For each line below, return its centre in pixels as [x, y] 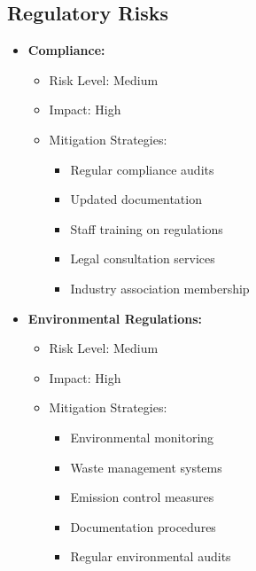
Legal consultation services [143, 258]
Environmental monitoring [142, 437]
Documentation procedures [143, 526]
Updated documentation [136, 199]
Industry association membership [160, 288]
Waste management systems [146, 467]
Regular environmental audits [151, 556]
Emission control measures [142, 497]
